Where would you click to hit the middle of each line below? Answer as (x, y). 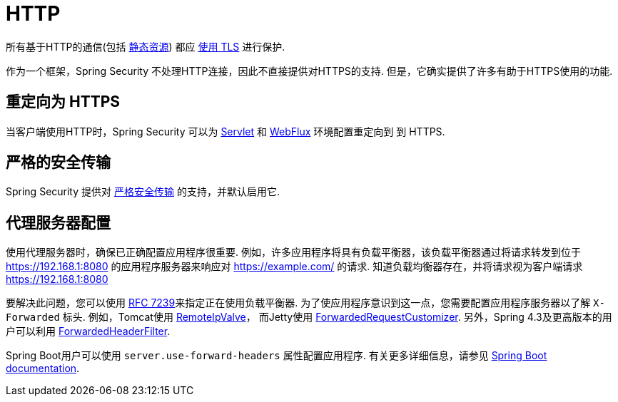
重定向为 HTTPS (63, 102)
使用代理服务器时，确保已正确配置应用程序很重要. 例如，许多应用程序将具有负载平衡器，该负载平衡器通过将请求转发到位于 (293, 252)
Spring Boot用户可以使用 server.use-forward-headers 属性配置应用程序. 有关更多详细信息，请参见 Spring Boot (277, 356)
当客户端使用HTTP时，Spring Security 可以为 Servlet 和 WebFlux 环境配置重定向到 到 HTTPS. (226, 131)
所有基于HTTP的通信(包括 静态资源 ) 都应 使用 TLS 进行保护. (146, 46)
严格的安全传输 (58, 163)
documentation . (43, 368)
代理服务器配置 (58, 222)
